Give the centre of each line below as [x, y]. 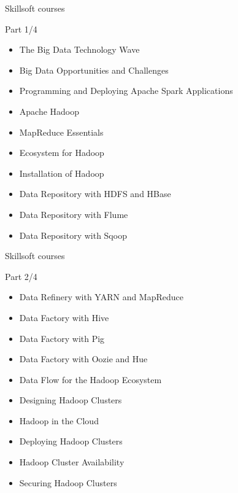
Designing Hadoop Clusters [71, 400]
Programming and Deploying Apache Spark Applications [126, 91]
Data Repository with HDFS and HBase [95, 194]
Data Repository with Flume [74, 214]
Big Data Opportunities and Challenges [94, 70]
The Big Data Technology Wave [79, 49]
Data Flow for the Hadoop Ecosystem [90, 379]
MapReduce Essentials [61, 132]
